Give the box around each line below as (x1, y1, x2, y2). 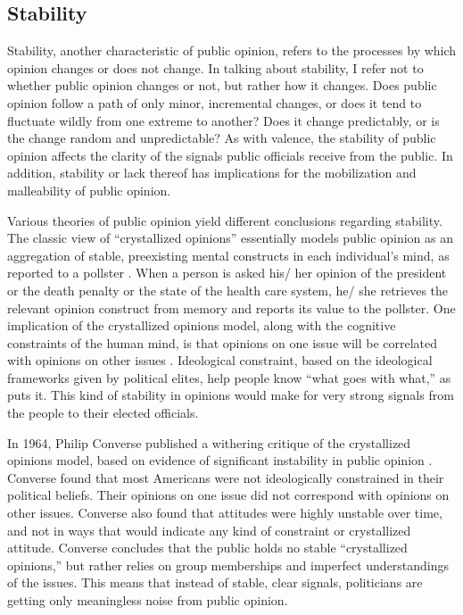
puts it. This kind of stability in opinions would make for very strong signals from (7, 386, 454, 404)
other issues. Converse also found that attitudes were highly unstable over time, (7, 503, 442, 522)
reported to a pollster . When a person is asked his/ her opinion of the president (7, 263, 447, 282)
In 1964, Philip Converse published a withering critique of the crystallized (7, 433, 411, 452)
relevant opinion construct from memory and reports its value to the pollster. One (7, 298, 456, 317)
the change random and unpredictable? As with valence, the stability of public (7, 129, 436, 147)
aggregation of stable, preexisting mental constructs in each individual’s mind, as (7, 245, 450, 264)
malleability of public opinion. (7, 180, 171, 199)
